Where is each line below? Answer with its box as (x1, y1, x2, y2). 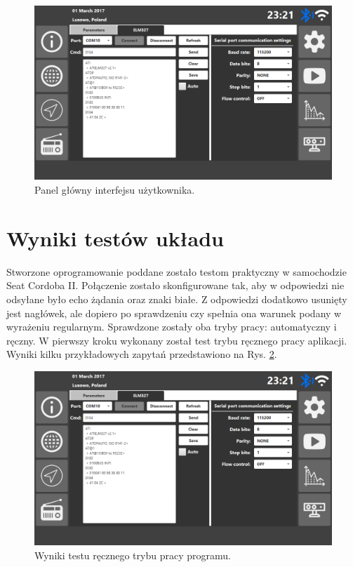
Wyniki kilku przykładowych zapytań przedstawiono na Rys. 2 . (6, 347, 277, 361)
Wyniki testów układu (6, 223, 224, 252)
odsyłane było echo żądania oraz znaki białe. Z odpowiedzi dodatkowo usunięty (6, 291, 347, 306)
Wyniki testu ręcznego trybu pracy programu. (34, 547, 231, 562)
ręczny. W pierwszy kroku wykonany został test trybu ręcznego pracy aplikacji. (6, 333, 347, 347)
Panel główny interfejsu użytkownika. (34, 182, 195, 197)
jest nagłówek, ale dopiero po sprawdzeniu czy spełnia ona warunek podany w (6, 305, 342, 320)
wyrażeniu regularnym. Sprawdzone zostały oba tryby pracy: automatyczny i (6, 319, 337, 334)
